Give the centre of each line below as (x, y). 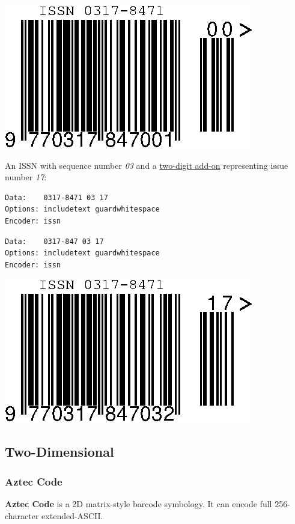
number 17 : (26, 177)
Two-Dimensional (59, 452)
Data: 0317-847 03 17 (54, 241)
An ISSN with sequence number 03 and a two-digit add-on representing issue (147, 165)
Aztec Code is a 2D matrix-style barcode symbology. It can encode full (138, 503)
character (22, 515)
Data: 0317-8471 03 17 (56, 197)
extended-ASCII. (72, 515)
